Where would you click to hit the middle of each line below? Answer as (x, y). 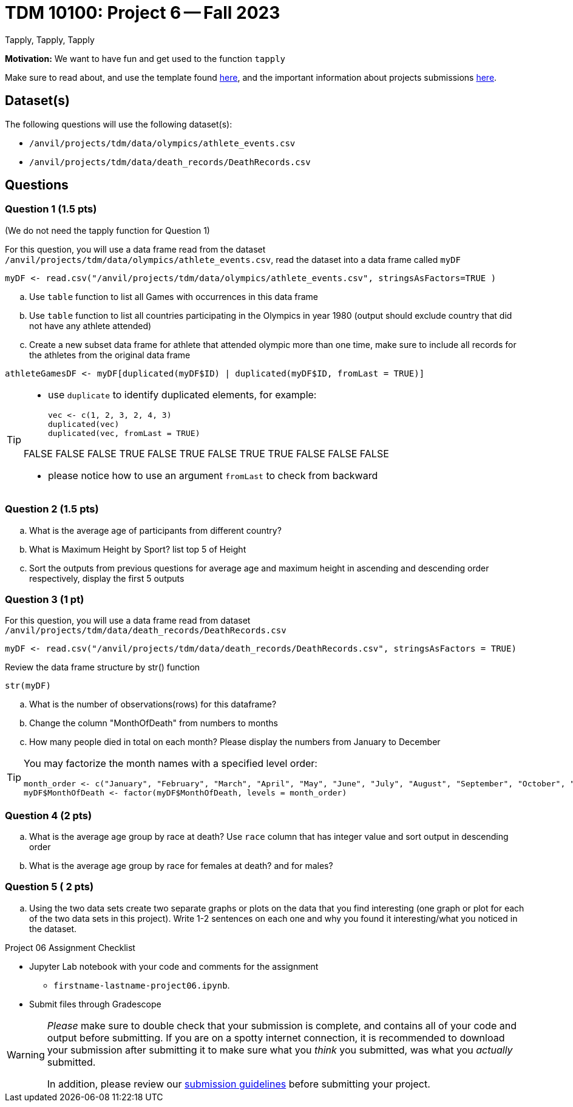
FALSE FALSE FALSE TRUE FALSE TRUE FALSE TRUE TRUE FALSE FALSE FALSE (206, 453)
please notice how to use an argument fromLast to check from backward (213, 475)
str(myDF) (28, 686)
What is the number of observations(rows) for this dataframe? (153, 704)
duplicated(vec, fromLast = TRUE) (124, 433)
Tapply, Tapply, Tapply (50, 39)
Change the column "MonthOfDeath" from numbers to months (154, 723)
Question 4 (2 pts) (49, 815)
